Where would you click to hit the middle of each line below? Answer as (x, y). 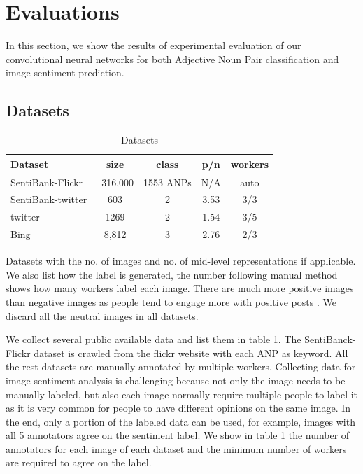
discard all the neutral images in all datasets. (102, 315)
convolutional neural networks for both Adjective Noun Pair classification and (172, 58)
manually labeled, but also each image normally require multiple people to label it (182, 394)
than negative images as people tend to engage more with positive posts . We (171, 301)
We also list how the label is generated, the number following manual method (172, 274)
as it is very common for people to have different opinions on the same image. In (178, 408)
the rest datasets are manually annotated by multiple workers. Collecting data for (181, 367)
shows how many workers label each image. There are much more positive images (180, 288)
